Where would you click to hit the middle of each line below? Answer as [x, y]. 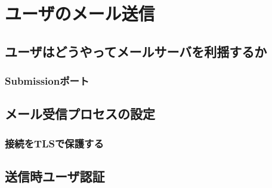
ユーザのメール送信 [80, 13]
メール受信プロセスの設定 [80, 114]
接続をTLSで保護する [54, 143]
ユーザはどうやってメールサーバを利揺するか [136, 51]
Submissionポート [47, 81]
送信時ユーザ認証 [55, 176]
